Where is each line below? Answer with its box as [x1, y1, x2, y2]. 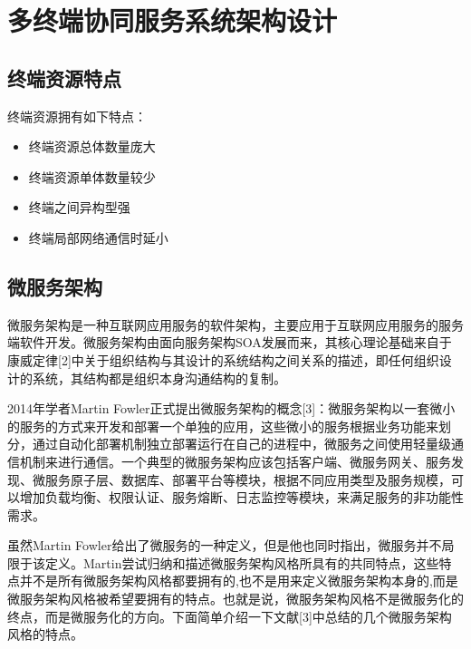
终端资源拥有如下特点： [7, 106, 147, 125]
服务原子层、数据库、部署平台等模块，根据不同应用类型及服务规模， [44, 470, 451, 489]
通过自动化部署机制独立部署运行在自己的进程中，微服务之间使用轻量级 [32, 434, 451, 453]
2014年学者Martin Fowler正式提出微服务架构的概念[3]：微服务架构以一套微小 [7, 399, 456, 418]
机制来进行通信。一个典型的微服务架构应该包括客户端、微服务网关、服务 [19, 451, 451, 470]
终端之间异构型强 [28, 198, 130, 217]
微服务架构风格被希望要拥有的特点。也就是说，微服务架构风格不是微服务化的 [7, 589, 464, 608]
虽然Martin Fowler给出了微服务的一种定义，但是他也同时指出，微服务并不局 [7, 536, 455, 555]
